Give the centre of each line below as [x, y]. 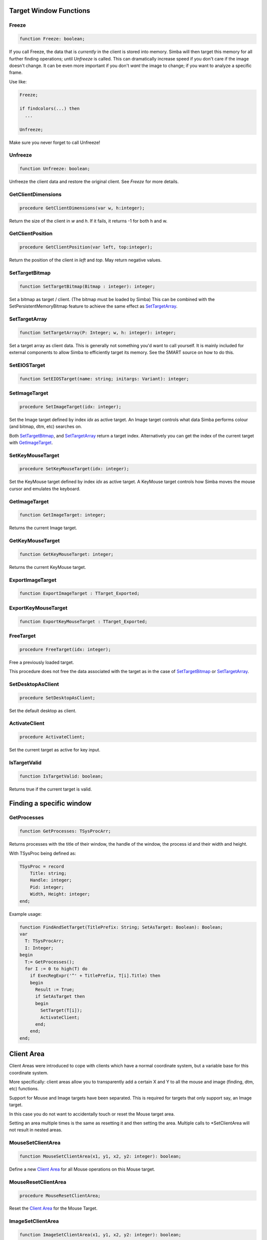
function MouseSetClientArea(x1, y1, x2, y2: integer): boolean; [100, 1156]
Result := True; [55, 990]
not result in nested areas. [36, 1130]
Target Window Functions [50, 11]
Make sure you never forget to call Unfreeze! [55, 142]
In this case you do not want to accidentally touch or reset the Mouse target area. [92, 1114]
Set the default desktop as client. [43, 711]
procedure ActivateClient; [52, 737]
